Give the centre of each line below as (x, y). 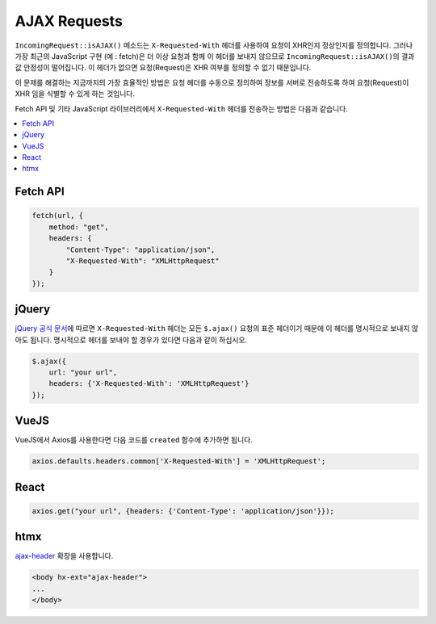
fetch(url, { (58, 216)
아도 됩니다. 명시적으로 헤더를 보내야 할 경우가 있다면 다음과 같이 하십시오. (131, 340)
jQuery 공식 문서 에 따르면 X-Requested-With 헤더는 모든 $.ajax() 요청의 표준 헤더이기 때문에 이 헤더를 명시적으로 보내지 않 (217, 329)
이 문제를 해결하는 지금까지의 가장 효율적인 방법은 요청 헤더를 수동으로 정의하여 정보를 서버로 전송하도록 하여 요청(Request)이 (212, 82)
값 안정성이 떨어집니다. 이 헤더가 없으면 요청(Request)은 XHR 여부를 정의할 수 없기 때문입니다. (163, 68)
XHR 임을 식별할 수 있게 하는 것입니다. (75, 94)
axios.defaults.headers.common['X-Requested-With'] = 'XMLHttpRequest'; (179, 461)
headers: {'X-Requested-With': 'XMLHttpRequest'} (149, 384)
